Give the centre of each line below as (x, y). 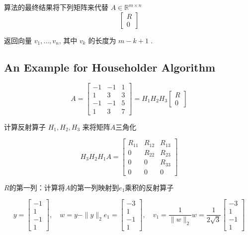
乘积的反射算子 (149, 187)
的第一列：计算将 (37, 187)
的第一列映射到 (95, 187)
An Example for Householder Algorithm (110, 67)
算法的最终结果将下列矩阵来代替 (56, 7)
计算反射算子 (25, 126)
